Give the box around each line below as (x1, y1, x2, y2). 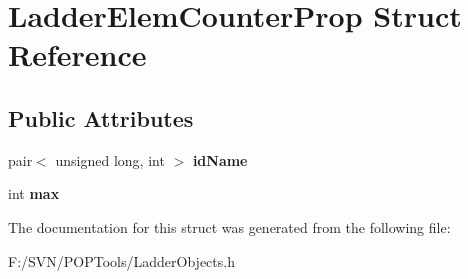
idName (192, 149, 248, 170)
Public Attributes (8, 102, 194, 133)
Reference (8, 34, 147, 75)
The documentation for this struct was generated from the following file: (8, 216, 451, 237)
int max (8, 183, 60, 204)
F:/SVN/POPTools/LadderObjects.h (8, 250, 235, 271)
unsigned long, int (55, 149, 165, 170)
